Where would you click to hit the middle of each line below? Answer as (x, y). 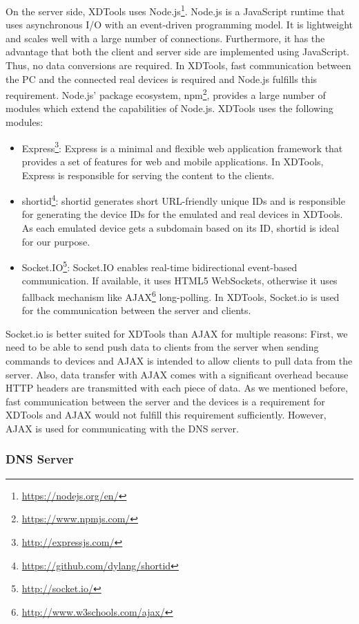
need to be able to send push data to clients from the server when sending (162, 347)
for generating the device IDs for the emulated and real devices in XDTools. (182, 214)
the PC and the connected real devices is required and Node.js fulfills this (162, 79)
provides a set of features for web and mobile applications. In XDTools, (173, 161)
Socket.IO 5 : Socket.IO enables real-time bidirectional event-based (159, 266)
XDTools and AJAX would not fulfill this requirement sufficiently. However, (166, 415)
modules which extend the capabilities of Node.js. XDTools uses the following (169, 108)
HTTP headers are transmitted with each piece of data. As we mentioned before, (177, 388)
